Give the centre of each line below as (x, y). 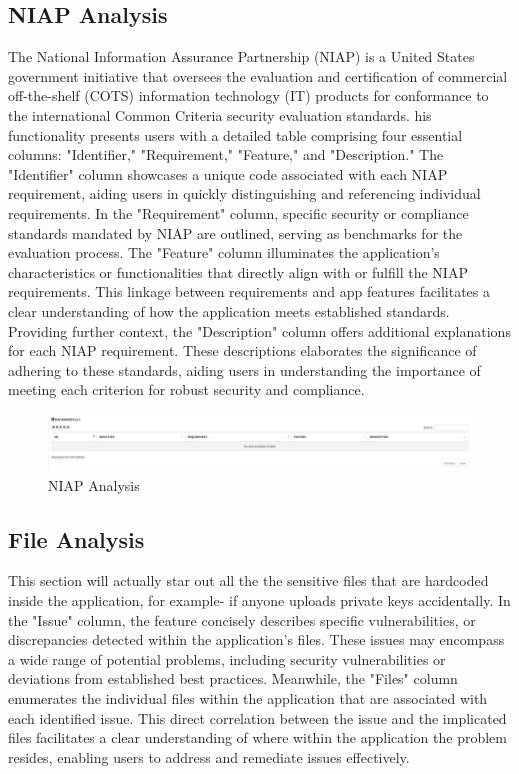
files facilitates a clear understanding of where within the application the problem (257, 737)
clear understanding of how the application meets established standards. (229, 310)
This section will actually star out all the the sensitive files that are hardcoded (248, 580)
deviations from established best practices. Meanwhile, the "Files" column (233, 678)
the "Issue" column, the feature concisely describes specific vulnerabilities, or (242, 619)
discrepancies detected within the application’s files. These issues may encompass (256, 639)
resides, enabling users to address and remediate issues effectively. (209, 756)
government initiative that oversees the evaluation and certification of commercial (258, 75)
